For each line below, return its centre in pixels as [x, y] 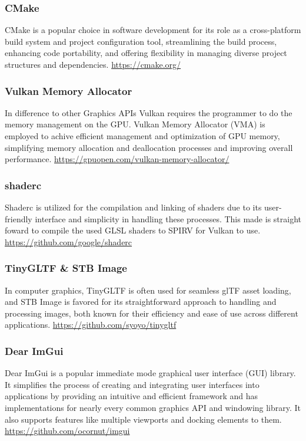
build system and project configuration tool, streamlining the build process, [141, 41]
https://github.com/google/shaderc [69, 241]
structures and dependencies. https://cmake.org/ [93, 64]
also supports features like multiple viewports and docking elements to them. [143, 419]
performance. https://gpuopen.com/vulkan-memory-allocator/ [117, 159]
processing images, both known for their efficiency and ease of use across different [152, 313]
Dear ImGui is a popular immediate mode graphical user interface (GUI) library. [150, 373]
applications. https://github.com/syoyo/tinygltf [91, 325]
